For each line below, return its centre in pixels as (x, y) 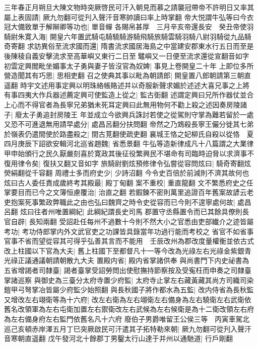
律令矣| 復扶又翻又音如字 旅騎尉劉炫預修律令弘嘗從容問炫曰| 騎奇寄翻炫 (134, 163)
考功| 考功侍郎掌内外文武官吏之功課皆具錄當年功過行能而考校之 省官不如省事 (129, 231)
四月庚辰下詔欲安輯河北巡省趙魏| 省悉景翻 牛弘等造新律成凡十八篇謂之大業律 (129, 143)
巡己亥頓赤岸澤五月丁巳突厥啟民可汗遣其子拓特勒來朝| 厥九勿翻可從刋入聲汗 (128, 328)
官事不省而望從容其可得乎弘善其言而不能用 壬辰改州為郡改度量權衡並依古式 (129, 241)
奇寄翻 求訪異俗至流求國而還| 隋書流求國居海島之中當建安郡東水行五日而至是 (129, 46)
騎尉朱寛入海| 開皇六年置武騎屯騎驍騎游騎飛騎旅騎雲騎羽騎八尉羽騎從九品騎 (128, 36)
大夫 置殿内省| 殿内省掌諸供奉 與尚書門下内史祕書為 (164, 260)
